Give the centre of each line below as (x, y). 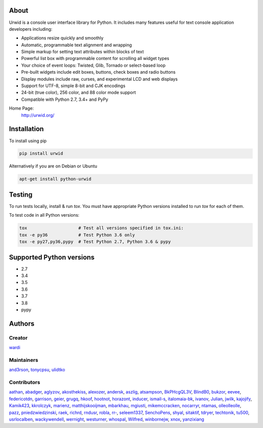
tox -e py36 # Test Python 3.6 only (77, 235)
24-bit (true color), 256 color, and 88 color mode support (79, 93)
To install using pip (28, 141)
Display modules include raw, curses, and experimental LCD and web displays (99, 79)
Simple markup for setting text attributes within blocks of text (83, 52)
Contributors (25, 382)
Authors (22, 324)
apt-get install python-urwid (55, 179)
